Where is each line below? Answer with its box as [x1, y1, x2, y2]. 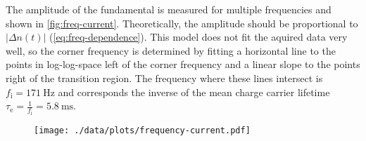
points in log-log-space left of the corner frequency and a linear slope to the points [6, 57, 360, 72]
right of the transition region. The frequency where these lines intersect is [6, 70, 323, 85]
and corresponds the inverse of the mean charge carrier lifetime [58, 84, 330, 99]
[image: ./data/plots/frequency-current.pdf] [34, 125, 251, 135]
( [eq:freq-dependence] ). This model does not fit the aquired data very [49, 29, 348, 44]
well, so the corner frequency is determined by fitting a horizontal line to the [6, 43, 336, 58]
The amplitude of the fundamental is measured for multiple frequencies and [6, 2, 332, 16]
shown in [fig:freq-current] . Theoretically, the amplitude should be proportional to [6, 15, 358, 30]
